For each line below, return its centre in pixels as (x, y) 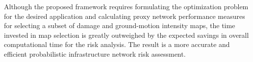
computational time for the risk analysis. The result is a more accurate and (117, 44)
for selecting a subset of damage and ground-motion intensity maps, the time (120, 25)
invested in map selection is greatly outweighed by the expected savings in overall (126, 35)
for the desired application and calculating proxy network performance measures (125, 16)
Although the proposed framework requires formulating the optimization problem (126, 6)
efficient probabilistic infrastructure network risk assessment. (95, 54)
